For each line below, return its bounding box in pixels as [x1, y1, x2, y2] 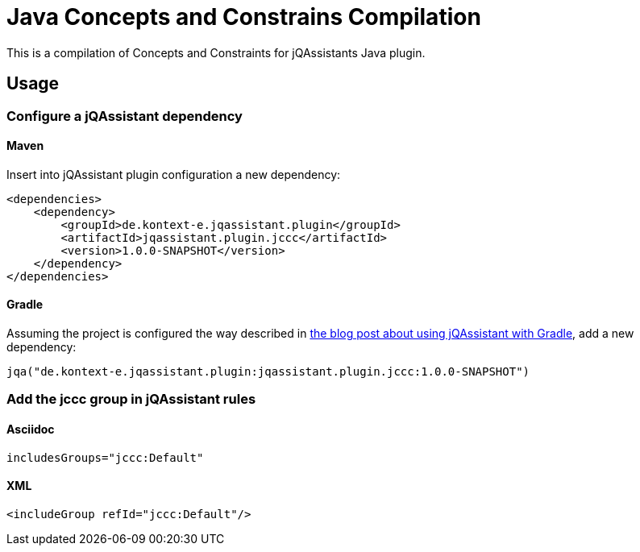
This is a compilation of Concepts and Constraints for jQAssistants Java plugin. [6, 45, 426, 60]
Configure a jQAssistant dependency [6, 107, 243, 124]
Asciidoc [6, 422, 55, 437]
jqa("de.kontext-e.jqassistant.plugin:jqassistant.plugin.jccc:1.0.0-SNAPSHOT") [6, 365, 530, 379]
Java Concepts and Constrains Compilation [6, 3, 481, 31]
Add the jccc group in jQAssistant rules [6, 391, 256, 408]
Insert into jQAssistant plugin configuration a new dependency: [6, 167, 341, 181]
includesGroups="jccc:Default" [6, 450, 204, 464]
